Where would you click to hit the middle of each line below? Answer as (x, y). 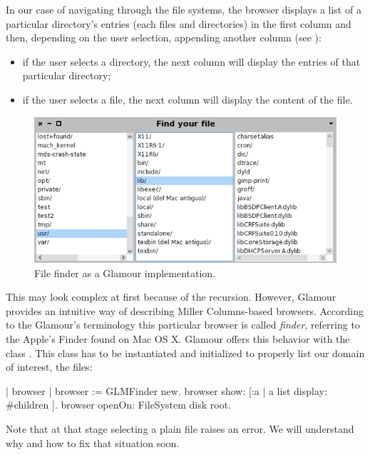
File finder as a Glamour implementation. (125, 272)
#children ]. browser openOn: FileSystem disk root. (118, 405)
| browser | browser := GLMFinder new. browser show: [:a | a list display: (166, 390)
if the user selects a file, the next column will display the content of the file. (187, 99)
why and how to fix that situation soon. (93, 442)
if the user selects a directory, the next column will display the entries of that (191, 61)
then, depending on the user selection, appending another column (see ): (164, 37)
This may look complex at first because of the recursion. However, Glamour (171, 297)
